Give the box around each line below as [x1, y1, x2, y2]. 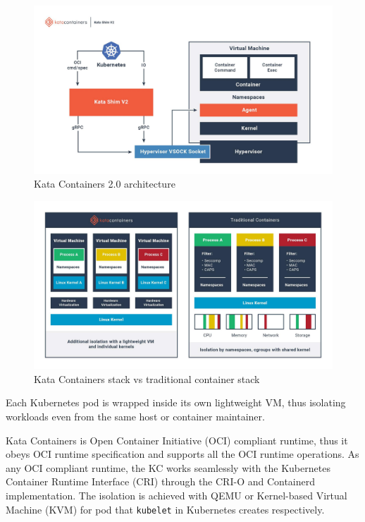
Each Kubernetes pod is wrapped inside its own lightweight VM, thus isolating [6, 395, 346, 410]
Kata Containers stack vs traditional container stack [34, 371, 260, 386]
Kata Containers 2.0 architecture [34, 176, 175, 191]
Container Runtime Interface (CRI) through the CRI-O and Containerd [6, 474, 316, 489]
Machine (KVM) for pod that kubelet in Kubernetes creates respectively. [6, 502, 325, 516]
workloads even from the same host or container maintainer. [6, 408, 265, 423]
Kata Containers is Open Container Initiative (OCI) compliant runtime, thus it [6, 432, 348, 447]
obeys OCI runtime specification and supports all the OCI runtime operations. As [6, 447, 359, 461]
